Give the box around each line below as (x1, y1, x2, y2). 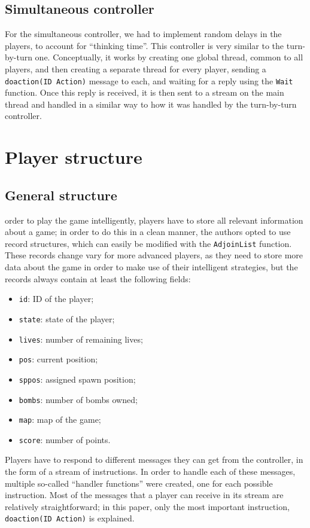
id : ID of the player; (19, 292, 94, 305)
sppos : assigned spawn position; (19, 373, 136, 385)
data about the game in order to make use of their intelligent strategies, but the (5, 261, 298, 273)
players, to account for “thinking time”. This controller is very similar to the (5, 39, 284, 51)
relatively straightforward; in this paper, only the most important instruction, (5, 500, 290, 512)
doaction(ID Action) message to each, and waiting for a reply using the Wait (5, 74, 293, 87)
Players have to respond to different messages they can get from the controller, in (5, 453, 303, 466)
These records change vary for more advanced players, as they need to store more (5, 249, 303, 261)
